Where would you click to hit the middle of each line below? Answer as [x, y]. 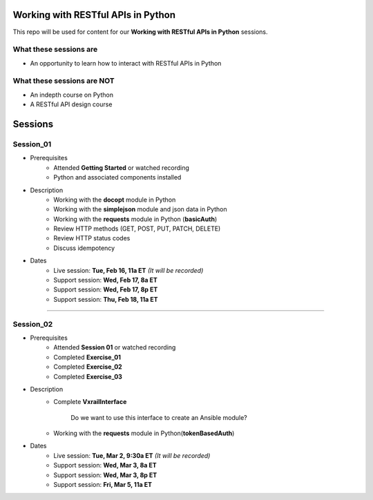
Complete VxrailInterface [90, 402]
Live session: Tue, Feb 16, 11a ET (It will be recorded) [128, 270]
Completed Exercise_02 [88, 367]
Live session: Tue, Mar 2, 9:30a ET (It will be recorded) [132, 455]
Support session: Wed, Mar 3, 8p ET [105, 475]
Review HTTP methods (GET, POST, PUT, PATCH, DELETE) [137, 229]
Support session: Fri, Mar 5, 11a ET [103, 485]
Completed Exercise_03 [88, 376]
